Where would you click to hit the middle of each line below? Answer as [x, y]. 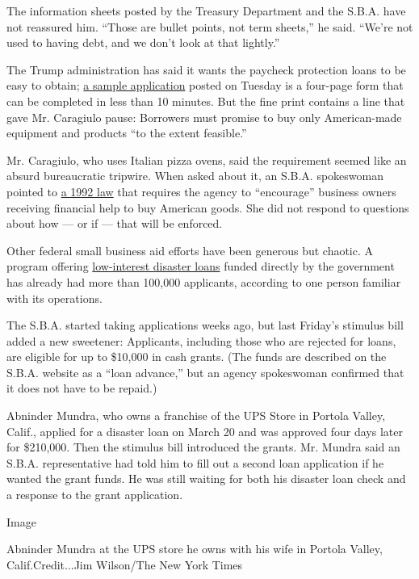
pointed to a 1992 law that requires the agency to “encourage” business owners [201, 191]
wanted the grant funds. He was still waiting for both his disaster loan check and [206, 478]
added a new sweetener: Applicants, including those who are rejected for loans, [201, 340]
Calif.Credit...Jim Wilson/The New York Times [125, 564]
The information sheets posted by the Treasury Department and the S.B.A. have [206, 10]
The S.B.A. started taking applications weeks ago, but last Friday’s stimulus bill [205, 325]
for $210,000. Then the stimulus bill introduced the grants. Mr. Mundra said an [203, 447]
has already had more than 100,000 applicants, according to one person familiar [204, 281]
